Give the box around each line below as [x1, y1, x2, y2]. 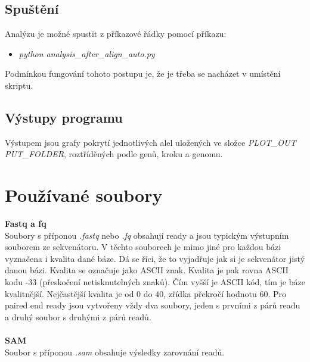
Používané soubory [5, 183, 163, 207]
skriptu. [5, 79, 33, 91]
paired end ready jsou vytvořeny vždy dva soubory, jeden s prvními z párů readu [5, 299, 300, 311]
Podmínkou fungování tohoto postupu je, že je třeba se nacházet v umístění [5, 67, 281, 80]
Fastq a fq [5, 217, 46, 230]
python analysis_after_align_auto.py [18, 47, 155, 60]
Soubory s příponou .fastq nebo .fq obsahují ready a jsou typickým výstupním [5, 229, 289, 241]
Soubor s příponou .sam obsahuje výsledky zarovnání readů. [5, 345, 225, 358]
